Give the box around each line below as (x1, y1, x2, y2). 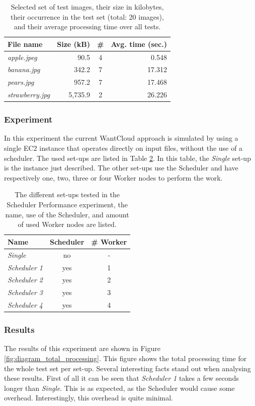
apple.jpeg (8, 51, 37, 62)
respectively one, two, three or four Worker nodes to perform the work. (4, 172, 223, 183)
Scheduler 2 (8, 274, 43, 285)
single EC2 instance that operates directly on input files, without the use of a (4, 143, 242, 153)
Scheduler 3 (8, 287, 43, 298)
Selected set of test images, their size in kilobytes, (11, 2, 164, 12)
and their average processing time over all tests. (14, 21, 161, 32)
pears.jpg (8, 77, 34, 87)
